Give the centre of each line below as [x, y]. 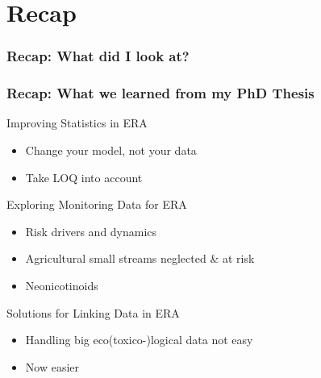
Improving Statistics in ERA [77, 123]
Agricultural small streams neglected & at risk [140, 258]
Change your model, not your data [111, 150]
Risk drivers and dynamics [91, 231]
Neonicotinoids [62, 285]
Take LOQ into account [84, 177]
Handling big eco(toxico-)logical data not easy [139, 340]
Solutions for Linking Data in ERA [93, 312]
